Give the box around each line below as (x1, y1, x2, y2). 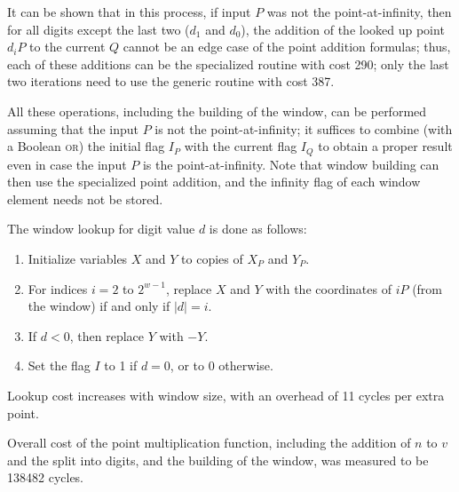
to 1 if (104, 356, 138, 375)
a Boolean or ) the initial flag (7, 137, 165, 155)
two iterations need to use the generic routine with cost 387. (7, 72, 335, 91)
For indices (28, 279, 88, 298)
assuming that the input (7, 119, 138, 138)
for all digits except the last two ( (7, 20, 190, 38)
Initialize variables (28, 249, 128, 267)
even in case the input (7, 155, 127, 173)
